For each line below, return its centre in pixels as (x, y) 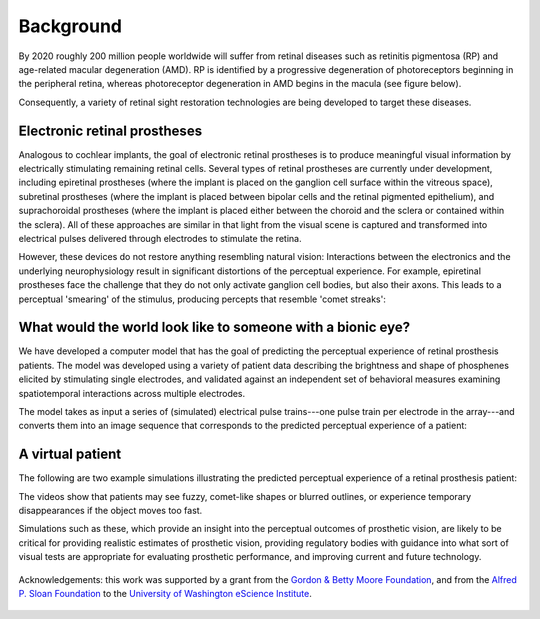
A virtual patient (70, 454)
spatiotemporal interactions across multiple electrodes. (132, 393)
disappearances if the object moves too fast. (110, 511)
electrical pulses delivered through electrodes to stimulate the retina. (160, 238)
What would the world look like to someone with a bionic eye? (214, 327)
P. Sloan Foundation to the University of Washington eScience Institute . (165, 594)
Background (70, 26)
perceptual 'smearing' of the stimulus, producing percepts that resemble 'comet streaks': (202, 299)
